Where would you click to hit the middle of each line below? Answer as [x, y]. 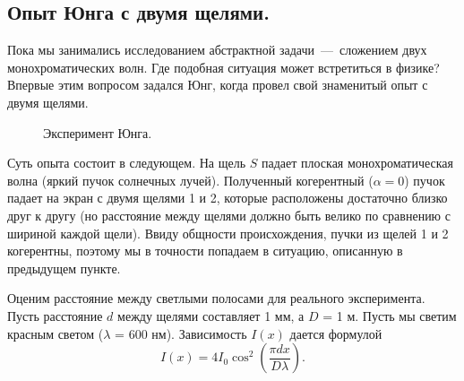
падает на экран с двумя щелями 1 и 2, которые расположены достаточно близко [228, 198]
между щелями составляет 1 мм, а [211, 315]
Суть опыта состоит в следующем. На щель [127, 163]
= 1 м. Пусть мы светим [390, 315]
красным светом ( [56, 333]
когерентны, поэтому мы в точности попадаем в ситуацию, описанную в [205, 251]
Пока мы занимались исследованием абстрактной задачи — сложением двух [217, 50]
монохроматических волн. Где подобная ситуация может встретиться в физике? [223, 67]
